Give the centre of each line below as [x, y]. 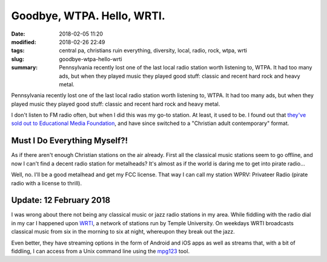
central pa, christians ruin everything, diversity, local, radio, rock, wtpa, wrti [153, 51]
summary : [25, 68]
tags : [18, 51]
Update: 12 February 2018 [61, 200]
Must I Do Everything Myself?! [70, 141]
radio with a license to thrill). [46, 183]
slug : [18, 59]
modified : [24, 42]
